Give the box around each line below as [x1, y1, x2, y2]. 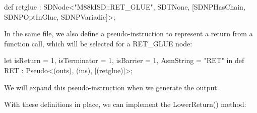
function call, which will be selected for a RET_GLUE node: [4, 38, 192, 48]
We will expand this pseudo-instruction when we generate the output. [4, 82, 219, 92]
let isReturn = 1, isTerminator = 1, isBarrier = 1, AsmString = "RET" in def [4, 55, 244, 66]
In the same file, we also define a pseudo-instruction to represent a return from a [4, 28, 253, 39]
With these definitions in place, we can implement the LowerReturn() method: [4, 99, 246, 109]
